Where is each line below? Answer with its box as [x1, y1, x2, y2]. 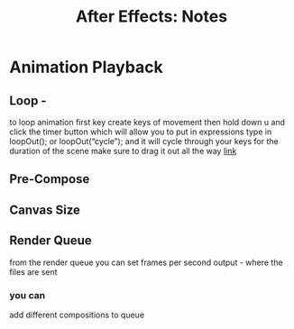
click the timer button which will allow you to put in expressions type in [9, 126, 272, 137]
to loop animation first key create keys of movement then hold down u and [9, 117, 286, 127]
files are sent [9, 266, 58, 277]
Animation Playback [9, 57, 164, 78]
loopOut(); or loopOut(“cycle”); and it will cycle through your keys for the [9, 136, 279, 146]
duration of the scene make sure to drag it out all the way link [9, 146, 237, 156]
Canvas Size [9, 202, 81, 217]
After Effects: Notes [75, 6, 228, 27]
